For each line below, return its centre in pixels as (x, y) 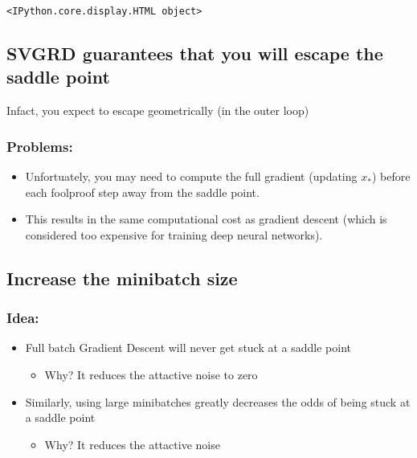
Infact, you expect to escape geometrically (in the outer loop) (158, 110)
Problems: (40, 146)
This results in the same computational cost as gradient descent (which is (206, 219)
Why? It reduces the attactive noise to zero (151, 375)
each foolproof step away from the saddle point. (142, 192)
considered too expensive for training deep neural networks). (174, 234)
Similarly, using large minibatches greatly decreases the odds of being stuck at (218, 401)
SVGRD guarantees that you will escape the (195, 53)
